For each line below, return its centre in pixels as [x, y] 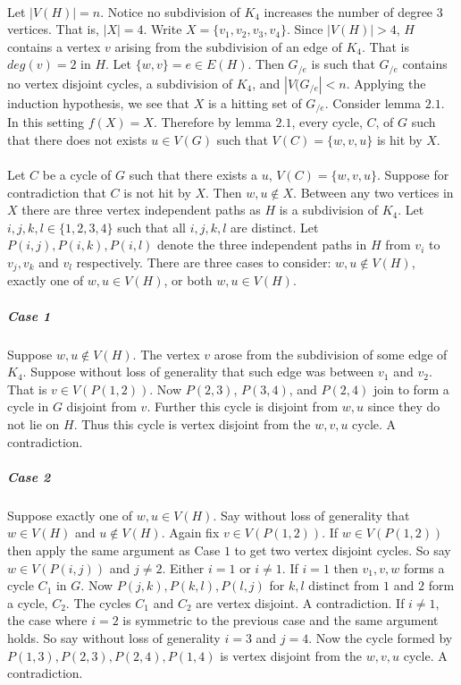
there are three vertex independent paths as [141, 210]
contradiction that [57, 192]
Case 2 [29, 476]
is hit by [399, 139]
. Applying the [386, 83]
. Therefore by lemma [212, 122]
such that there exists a [193, 175]
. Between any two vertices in [373, 192]
